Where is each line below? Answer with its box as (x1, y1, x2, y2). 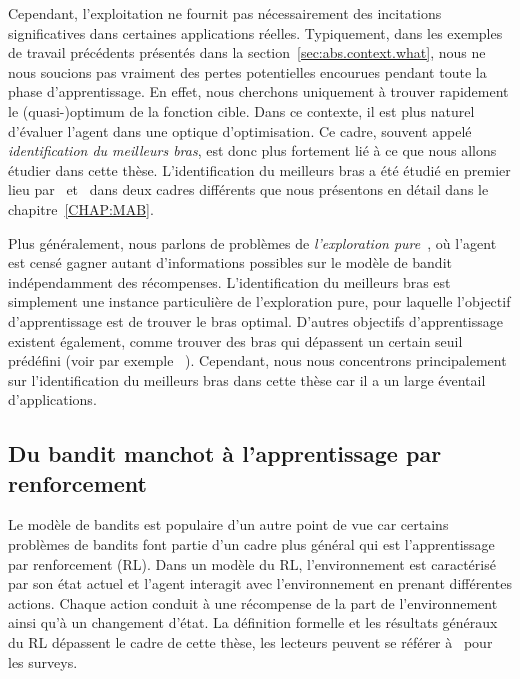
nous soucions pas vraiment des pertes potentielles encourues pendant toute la (8, 61, 487, 82)
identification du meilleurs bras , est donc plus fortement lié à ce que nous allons (8, 140, 497, 161)
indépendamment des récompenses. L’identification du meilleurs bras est (8, 271, 451, 292)
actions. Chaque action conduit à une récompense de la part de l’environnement (8, 592, 498, 613)
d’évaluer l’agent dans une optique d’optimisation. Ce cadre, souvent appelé (8, 120, 472, 141)
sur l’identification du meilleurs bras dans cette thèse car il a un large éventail (8, 369, 486, 390)
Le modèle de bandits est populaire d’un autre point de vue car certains (8, 514, 449, 535)
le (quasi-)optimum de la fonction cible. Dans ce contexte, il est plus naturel (8, 100, 475, 121)
